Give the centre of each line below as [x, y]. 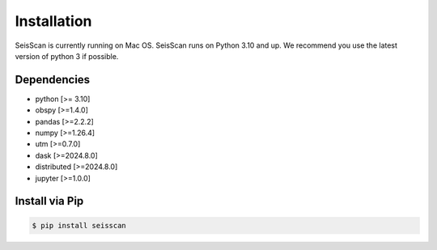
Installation [53, 21]
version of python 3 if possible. [67, 56]
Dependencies [53, 80]
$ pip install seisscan [79, 225]
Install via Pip [49, 201]
